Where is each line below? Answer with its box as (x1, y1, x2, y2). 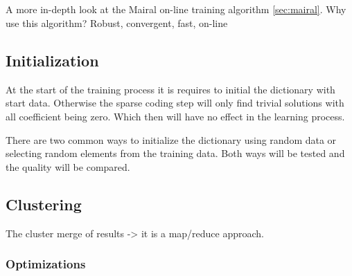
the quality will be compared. (6, 159, 130, 174)
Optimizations (6, 255, 86, 273)
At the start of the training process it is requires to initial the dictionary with (6, 82, 335, 96)
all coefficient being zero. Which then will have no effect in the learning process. (6, 109, 345, 123)
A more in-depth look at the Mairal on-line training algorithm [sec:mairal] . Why (6, 2, 346, 17)
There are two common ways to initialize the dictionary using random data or (6, 132, 337, 147)
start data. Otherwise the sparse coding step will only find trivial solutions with (6, 95, 344, 110)
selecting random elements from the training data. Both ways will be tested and (6, 146, 345, 160)
